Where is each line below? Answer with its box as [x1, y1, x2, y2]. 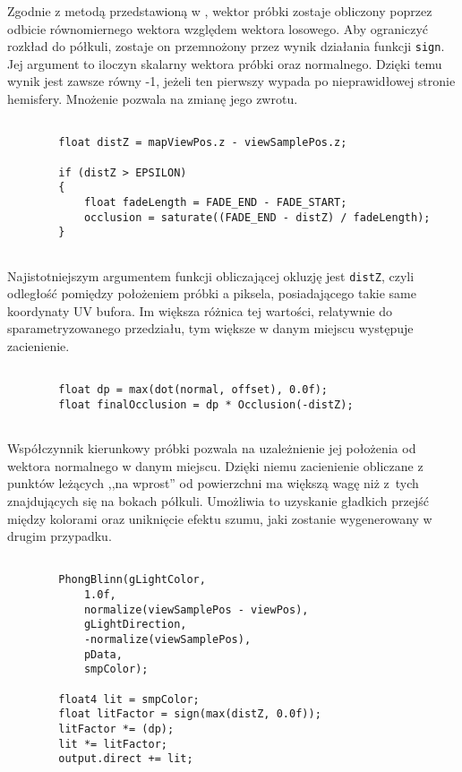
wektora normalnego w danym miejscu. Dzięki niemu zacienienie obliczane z [7, 456, 423, 475]
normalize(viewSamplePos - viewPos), [83, 603, 309, 616]
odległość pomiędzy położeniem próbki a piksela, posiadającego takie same [7, 284, 416, 303]
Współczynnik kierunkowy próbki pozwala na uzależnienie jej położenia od [7, 439, 416, 458]
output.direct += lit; [58, 752, 193, 766]
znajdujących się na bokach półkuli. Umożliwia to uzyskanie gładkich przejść [7, 491, 429, 510]
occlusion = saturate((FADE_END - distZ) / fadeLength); [83, 210, 431, 224]
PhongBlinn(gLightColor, [58, 573, 206, 587]
